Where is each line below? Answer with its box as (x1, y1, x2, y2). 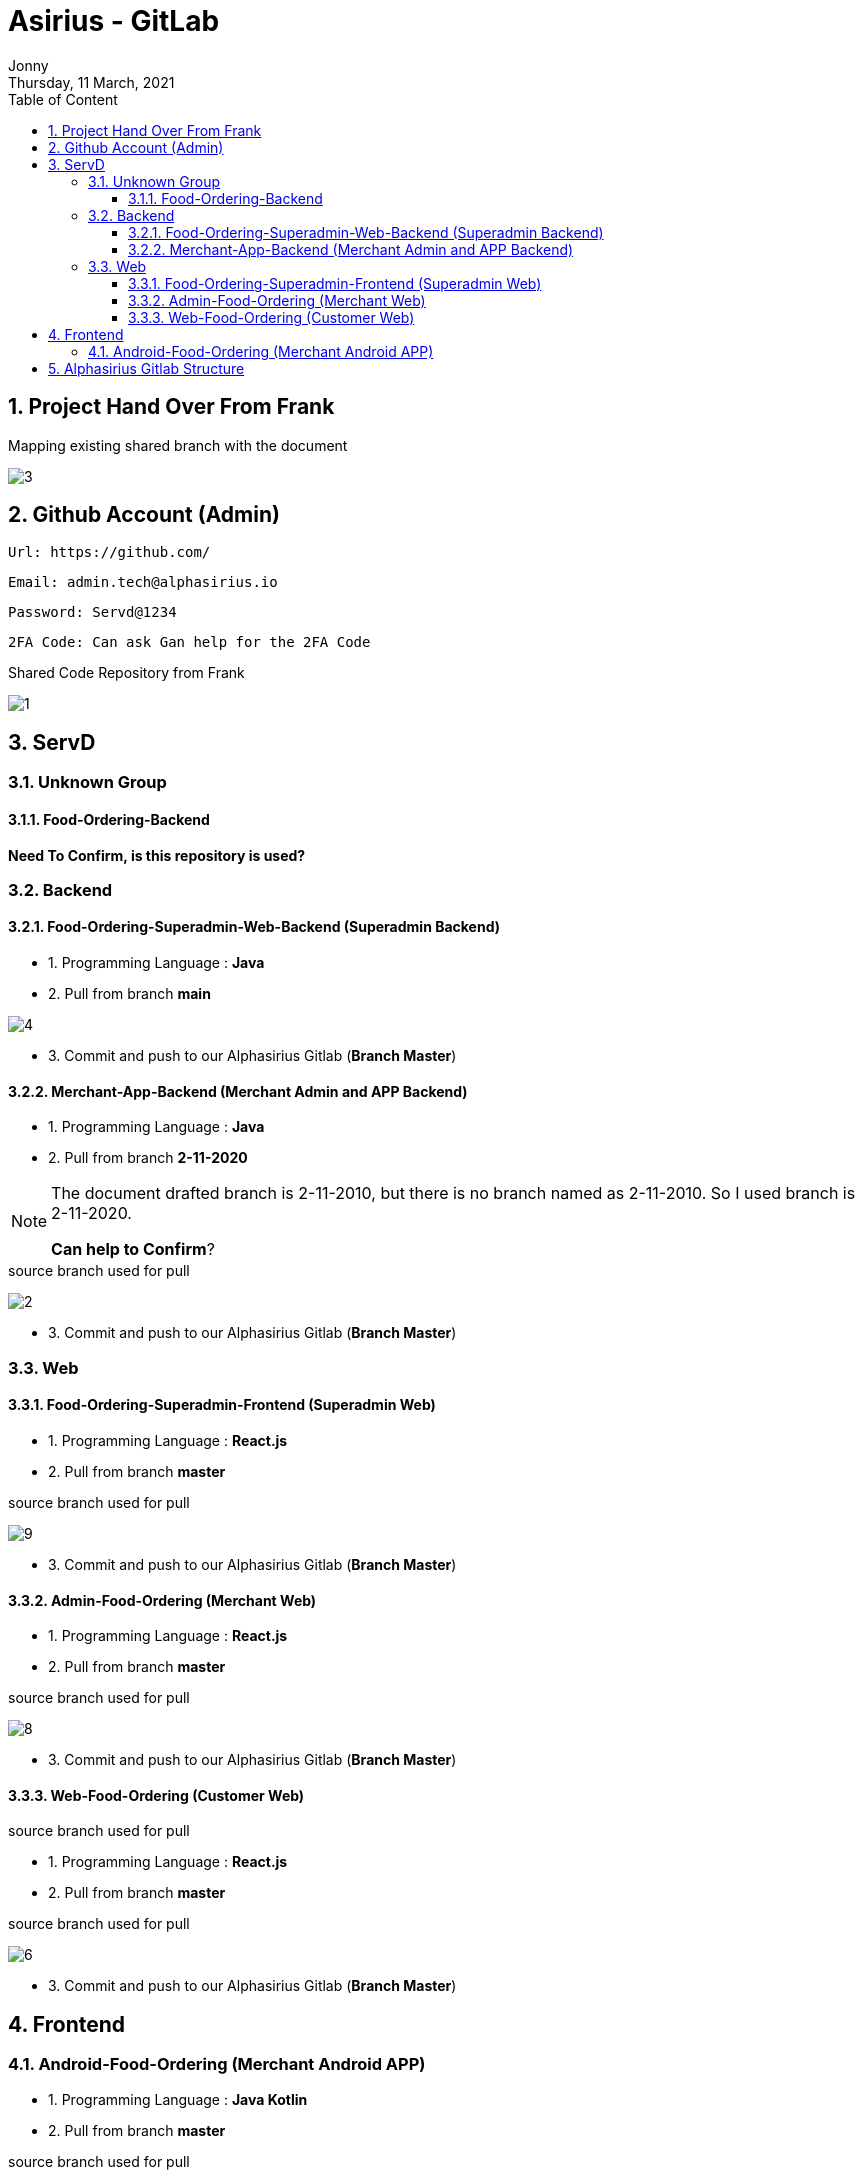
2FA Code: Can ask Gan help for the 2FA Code (8, 634, 371, 651)
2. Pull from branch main (48, 985, 211, 1003)
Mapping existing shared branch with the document (8, 436, 348, 454)
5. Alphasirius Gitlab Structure (48, 359, 245, 377)
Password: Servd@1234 (8, 604, 177, 621)
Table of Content (8, 90, 118, 108)
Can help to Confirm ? (51, 1239, 215, 1260)
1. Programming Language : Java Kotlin (48, 2090, 308, 2108)
